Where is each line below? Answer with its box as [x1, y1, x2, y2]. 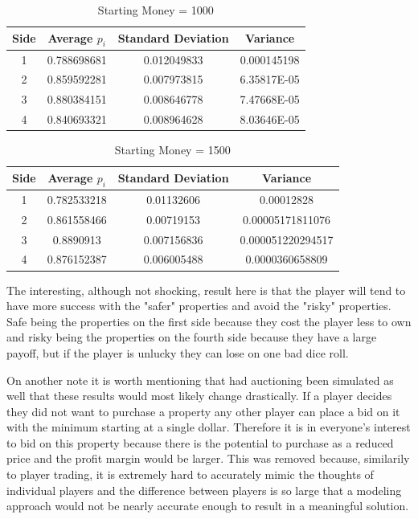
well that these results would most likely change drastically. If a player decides [6, 387, 392, 404]
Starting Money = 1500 [114, 141, 231, 158]
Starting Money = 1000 [97, 2, 214, 18]
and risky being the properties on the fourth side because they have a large [6, 329, 377, 345]
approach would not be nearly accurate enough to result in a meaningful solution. [6, 497, 409, 514]
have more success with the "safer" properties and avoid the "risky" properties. [6, 297, 391, 314]
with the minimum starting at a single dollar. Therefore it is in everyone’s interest [6, 419, 411, 435]
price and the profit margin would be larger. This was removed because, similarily [6, 450, 410, 467]
